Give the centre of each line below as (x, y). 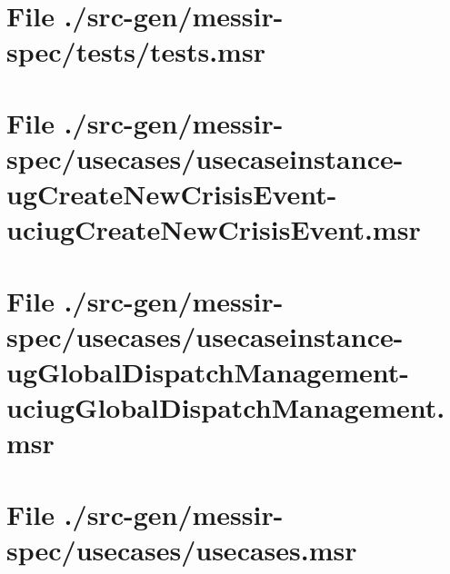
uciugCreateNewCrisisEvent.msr (214, 229)
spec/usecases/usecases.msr (182, 549)
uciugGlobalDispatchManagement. (226, 407)
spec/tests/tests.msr (136, 51)
